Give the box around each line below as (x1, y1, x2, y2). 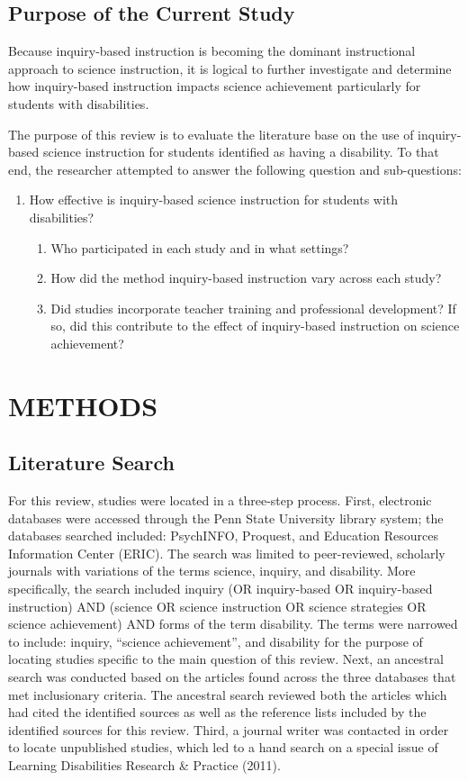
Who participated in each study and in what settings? (50, 238, 349, 257)
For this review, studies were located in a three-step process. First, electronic (8, 491, 432, 510)
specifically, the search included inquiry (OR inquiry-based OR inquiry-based (8, 579, 433, 598)
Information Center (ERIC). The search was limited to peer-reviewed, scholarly (8, 543, 445, 562)
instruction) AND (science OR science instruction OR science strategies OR (8, 596, 427, 615)
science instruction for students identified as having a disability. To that (42, 142, 439, 161)
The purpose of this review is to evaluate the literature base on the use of (8, 124, 414, 143)
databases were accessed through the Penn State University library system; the (8, 508, 444, 527)
